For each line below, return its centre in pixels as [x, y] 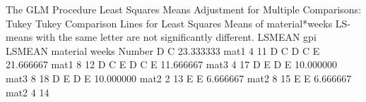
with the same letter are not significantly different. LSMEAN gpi [176, 37]
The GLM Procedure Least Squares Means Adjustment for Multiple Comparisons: [184, 9]
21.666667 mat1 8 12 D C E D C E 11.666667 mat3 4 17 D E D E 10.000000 [171, 64]
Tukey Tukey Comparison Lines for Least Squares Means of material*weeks [169, 23]
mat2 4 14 [28, 92]
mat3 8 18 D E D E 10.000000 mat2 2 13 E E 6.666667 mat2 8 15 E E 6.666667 [179, 78]
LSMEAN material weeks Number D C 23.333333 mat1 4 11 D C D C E [163, 50]
